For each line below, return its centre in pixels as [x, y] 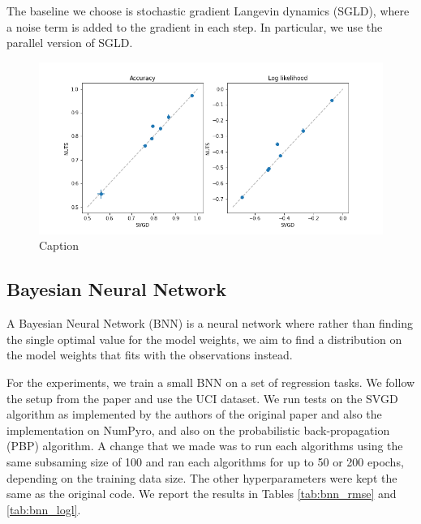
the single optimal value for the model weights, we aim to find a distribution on [204, 339]
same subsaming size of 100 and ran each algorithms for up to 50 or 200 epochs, [205, 461]
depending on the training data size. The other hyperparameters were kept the [202, 477]
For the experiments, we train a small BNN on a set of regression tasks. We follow [211, 382]
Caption [59, 245]
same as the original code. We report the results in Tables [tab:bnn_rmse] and [202, 494]
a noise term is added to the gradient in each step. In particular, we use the [195, 26]
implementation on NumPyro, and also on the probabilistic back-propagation [198, 430]
